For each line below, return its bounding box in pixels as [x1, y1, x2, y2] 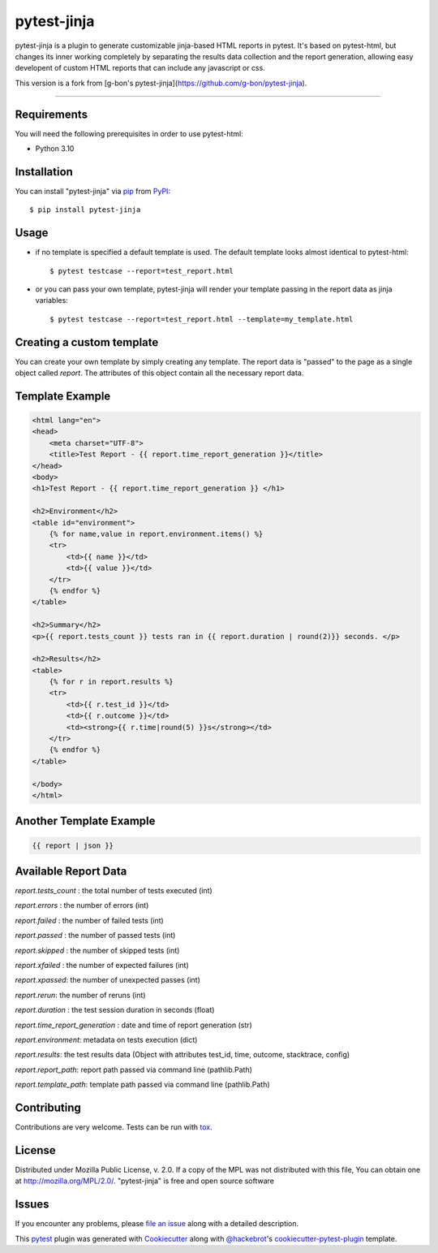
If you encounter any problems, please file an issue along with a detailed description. [15, 1219, 299, 1229]
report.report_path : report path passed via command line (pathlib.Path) [15, 1065, 253, 1074]
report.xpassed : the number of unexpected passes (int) [15, 975, 200, 985]
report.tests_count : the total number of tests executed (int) [15, 886, 213, 896]
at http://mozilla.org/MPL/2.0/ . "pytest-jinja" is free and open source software [15, 1176, 275, 1186]
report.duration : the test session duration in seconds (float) [15, 1005, 215, 1015]
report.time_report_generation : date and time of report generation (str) [15, 1020, 253, 1030]
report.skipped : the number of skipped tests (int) [15, 945, 180, 955]
